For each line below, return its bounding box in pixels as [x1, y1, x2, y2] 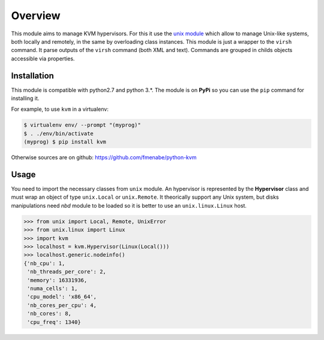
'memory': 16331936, [27, 277, 88, 284]
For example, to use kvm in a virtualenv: [11, 105, 109, 113]
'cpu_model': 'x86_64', [27, 293, 97, 300]
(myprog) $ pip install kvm [23, 138, 106, 145]
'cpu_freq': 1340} [27, 318, 81, 326]
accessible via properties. [11, 54, 75, 62]
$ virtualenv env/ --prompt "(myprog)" [23, 122, 141, 129]
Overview [11, 9, 61, 22]
